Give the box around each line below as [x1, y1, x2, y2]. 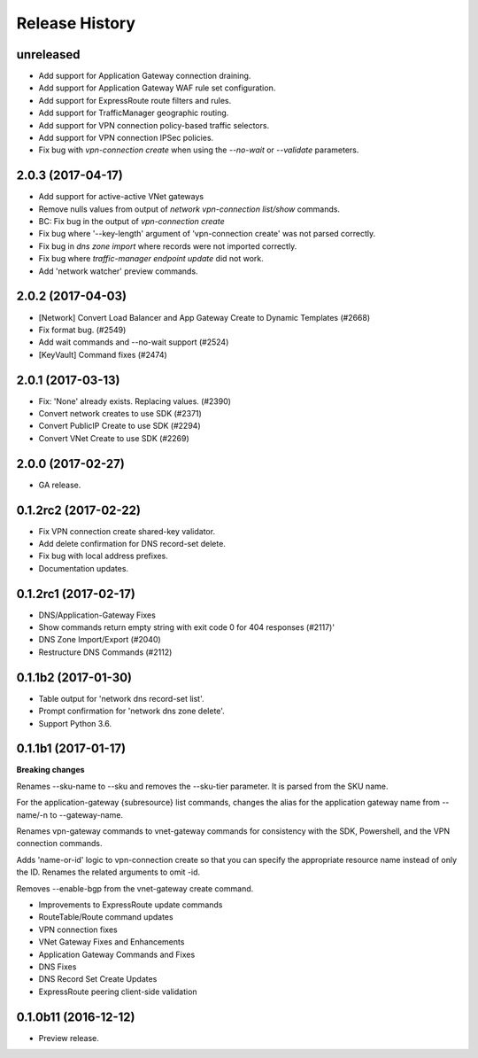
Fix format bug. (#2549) [38, 324, 127, 335]
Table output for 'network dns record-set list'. [38, 693, 204, 704]
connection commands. [16, 838, 103, 849]
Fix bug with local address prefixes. [38, 550, 168, 562]
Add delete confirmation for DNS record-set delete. [38, 539, 226, 549]
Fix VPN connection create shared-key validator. [38, 525, 216, 536]
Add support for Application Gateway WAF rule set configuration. [38, 82, 276, 93]
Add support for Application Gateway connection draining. [38, 71, 251, 82]
